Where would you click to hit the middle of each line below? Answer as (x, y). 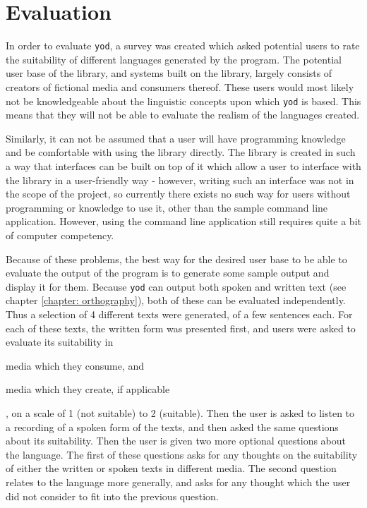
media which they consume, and (75, 365)
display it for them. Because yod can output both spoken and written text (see (176, 286)
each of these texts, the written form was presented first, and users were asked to (181, 328)
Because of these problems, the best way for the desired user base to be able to (176, 259)
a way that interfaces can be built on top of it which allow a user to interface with (183, 166)
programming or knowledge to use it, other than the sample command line (167, 207)
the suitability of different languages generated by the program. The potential (174, 59)
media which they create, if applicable (88, 389)
